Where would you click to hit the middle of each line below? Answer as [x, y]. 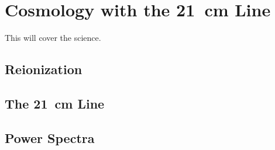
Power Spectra [50, 137]
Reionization [44, 69]
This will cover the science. [53, 38]
